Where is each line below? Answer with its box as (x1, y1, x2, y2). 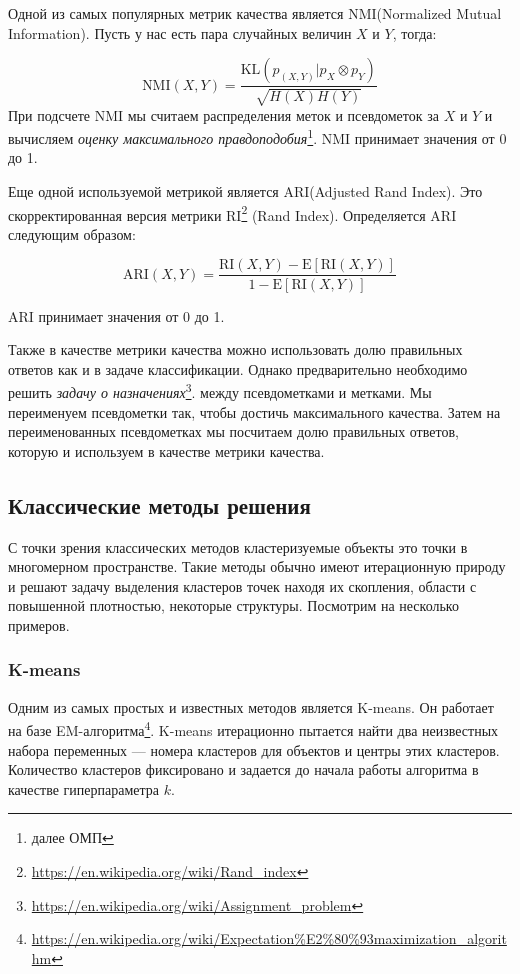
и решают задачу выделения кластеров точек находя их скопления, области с (8, 575, 477, 596)
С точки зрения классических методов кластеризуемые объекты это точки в (8, 536, 468, 557)
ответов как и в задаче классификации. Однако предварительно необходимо (8, 358, 468, 379)
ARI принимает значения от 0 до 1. (8, 305, 225, 326)
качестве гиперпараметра (8, 778, 160, 799)
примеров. (8, 614, 70, 635)
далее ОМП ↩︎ (31, 827, 114, 848)
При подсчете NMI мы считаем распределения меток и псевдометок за (8, 104, 439, 125)
